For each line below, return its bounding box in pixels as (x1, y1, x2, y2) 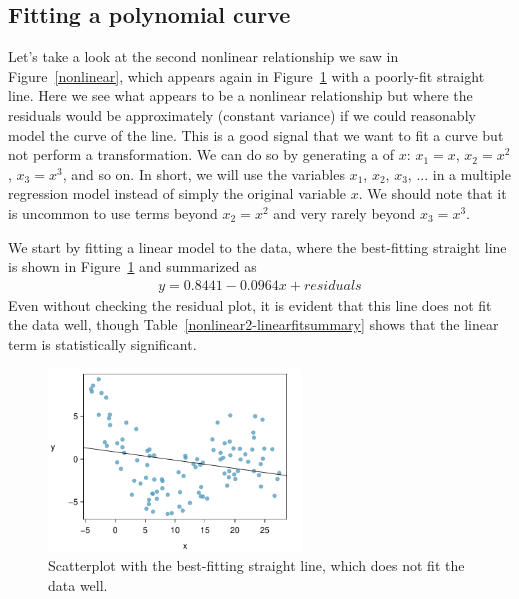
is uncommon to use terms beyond (8, 202, 218, 223)
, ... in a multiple (407, 163, 511, 184)
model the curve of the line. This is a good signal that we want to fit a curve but (8, 124, 504, 145)
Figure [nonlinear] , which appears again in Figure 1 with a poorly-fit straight (8, 65, 485, 86)
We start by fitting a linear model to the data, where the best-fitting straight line (8, 236, 507, 257)
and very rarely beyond (273, 202, 416, 223)
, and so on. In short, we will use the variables (62, 163, 345, 184)
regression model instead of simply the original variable (8, 183, 347, 204)
